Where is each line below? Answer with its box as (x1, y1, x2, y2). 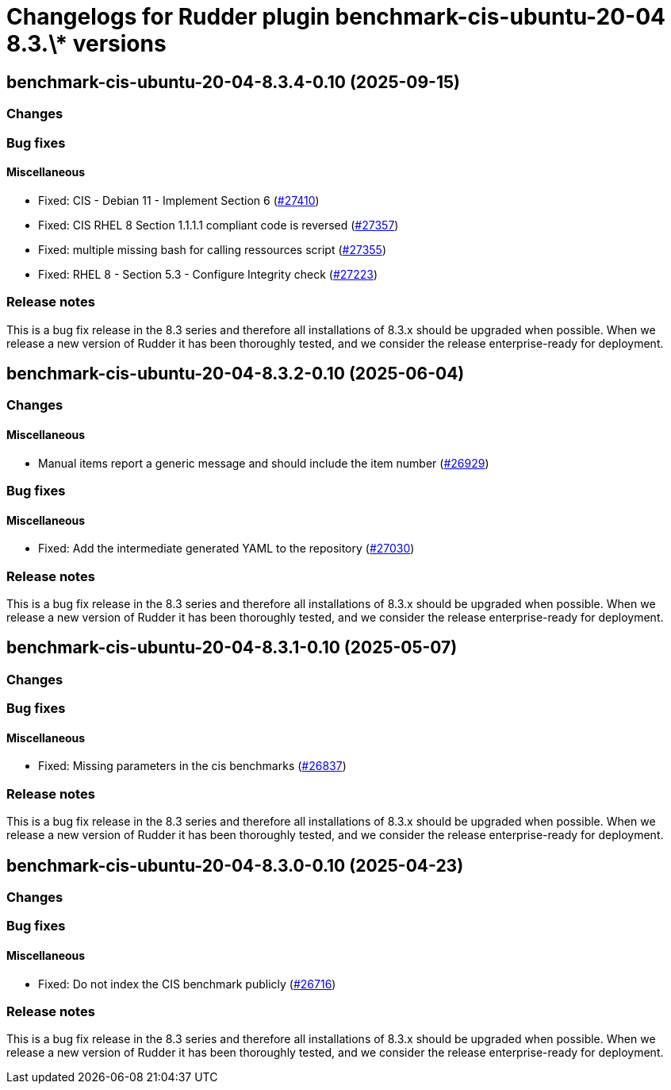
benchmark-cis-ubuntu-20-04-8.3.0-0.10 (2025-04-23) (6, 855, 464, 876)
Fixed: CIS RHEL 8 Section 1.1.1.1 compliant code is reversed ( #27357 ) (38, 218, 399, 232)
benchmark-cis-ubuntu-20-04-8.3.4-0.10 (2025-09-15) (6, 71, 460, 92)
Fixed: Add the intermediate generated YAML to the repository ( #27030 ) (38, 541, 415, 556)
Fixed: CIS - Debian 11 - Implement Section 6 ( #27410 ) (38, 193, 320, 207)
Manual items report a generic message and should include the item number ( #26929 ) (38, 456, 489, 470)
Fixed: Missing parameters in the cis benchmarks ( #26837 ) (38, 759, 347, 773)
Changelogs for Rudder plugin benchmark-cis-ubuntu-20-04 (6, 3, 665, 30)
